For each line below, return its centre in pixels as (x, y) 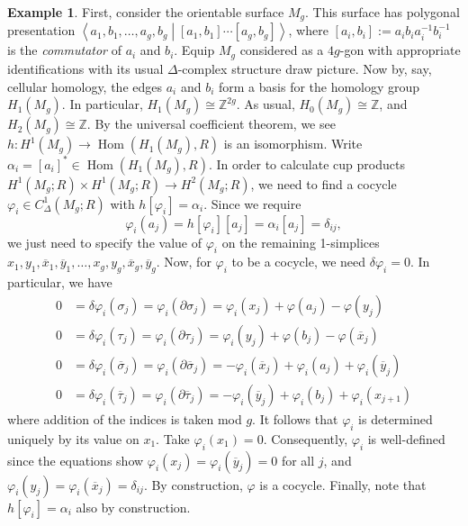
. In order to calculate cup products (306, 163)
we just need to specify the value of (104, 242)
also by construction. (133, 507)
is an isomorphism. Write (293, 144)
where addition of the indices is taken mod (125, 418)
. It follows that (295, 418)
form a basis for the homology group (319, 86)
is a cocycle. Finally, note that (343, 484)
